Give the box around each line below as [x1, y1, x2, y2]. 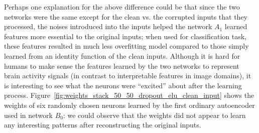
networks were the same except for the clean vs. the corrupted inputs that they [4, 11, 248, 22]
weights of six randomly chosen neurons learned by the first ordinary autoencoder [4, 99, 255, 110]
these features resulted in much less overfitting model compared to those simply [4, 41, 249, 51]
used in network [4, 109, 53, 120]
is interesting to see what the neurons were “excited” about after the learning [4, 80, 242, 90]
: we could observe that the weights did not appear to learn [63, 109, 246, 120]
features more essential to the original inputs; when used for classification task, [4, 31, 246, 41]
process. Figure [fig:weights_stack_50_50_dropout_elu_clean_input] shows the [4, 90, 254, 100]
